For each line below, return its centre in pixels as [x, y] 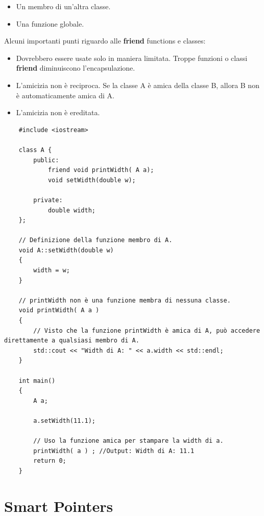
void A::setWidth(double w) [66, 250]
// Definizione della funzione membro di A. [95, 240]
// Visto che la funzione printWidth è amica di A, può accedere [147, 330]
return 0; [50, 461]
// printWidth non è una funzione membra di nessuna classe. [125, 300]
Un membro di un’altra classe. [63, 6]
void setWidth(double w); [92, 180]
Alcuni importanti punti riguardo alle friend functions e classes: [105, 41]
